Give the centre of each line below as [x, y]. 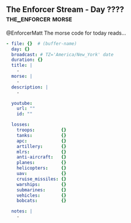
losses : [21, 125]
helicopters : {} [42, 168]
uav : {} [42, 174]
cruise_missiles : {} [42, 179]
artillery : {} [42, 146]
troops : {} [42, 130]
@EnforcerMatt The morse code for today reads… [66, 33]
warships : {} [42, 184]
